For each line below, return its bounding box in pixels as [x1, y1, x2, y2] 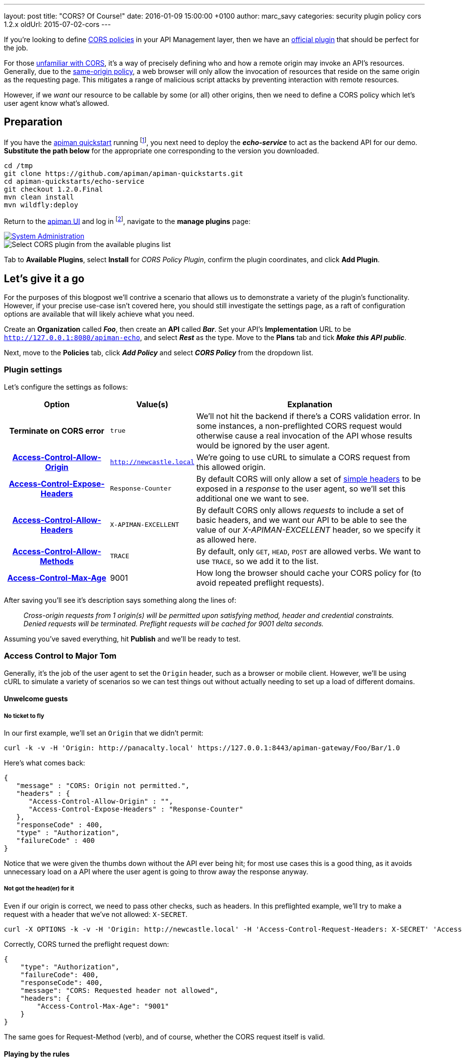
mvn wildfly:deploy [4, 200, 78, 209]
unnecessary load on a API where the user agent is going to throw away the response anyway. [4, 867, 308, 876]
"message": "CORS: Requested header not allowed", [20, 986, 219, 994]
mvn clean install [4, 193, 74, 201]
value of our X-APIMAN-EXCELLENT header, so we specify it [196, 524, 420, 535]
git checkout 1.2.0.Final [4, 185, 103, 193]
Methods [40, 556, 74, 566]
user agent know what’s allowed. [4, 99, 109, 107]
